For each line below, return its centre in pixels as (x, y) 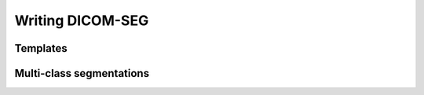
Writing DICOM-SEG (82, 20)
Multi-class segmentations (82, 73)
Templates (41, 48)
